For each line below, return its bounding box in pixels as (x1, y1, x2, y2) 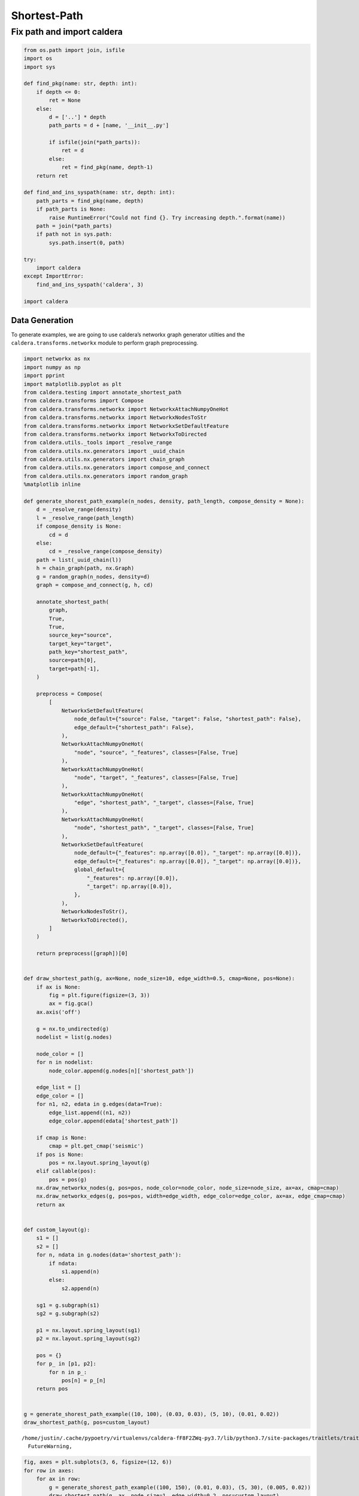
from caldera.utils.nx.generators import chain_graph (23, 456, 185, 463)
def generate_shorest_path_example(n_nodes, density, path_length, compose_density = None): (23, 498, 305, 505)
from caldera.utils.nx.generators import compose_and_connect (23, 464, 210, 471)
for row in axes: (23, 1467, 75, 1474)
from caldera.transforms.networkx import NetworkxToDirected (23, 431, 207, 437)
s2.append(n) (61, 1285, 100, 1292)
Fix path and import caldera (11, 26, 123, 37)
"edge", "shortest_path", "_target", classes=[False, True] (74, 799, 254, 806)
